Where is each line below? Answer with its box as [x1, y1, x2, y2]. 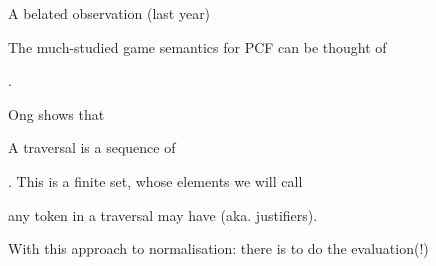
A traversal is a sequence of [8, 137, 176, 158]
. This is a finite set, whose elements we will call [8, 170, 303, 191]
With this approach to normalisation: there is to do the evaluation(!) [8, 238, 429, 259]
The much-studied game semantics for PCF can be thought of [8, 36, 387, 57]
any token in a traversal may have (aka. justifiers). [8, 204, 318, 225]
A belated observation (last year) [8, 3, 211, 23]
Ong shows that [8, 103, 105, 124]
